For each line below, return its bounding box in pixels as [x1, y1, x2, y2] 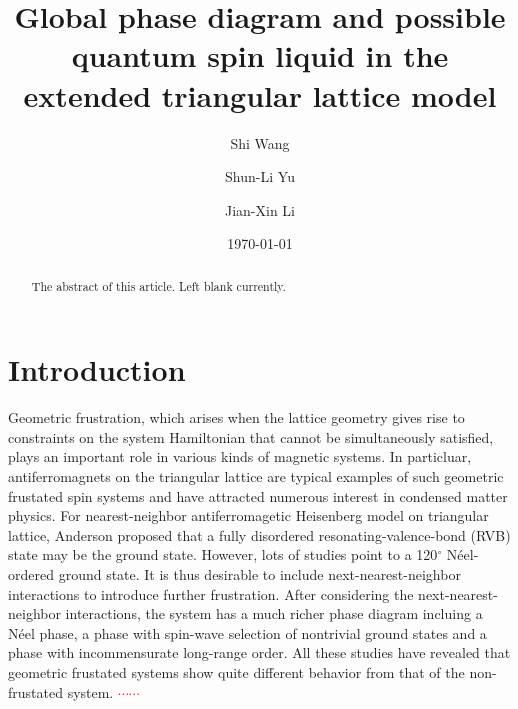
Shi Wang [230, 132, 290, 153]
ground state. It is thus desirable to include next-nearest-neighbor [58, 564, 461, 585]
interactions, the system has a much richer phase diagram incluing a [65, 603, 483, 624]
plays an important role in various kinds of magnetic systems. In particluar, [8, 446, 472, 467]
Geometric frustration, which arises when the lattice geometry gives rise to [8, 407, 465, 428]
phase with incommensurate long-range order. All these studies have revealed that [8, 642, 511, 663]
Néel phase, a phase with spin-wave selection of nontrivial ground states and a [8, 622, 487, 643]
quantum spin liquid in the [71, 35, 449, 76]
